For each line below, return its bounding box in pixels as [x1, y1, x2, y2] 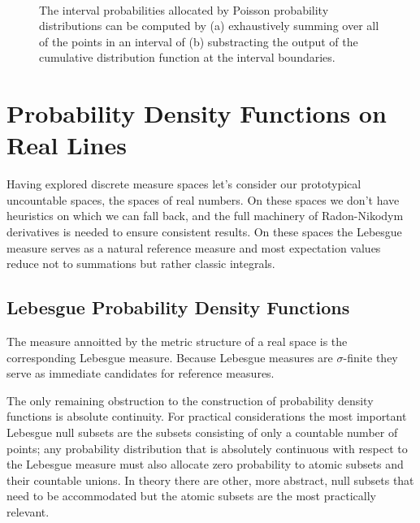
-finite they [343, 348, 398, 365]
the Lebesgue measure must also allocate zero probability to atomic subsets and [6, 456, 404, 473]
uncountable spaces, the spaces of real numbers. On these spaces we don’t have [6, 191, 400, 208]
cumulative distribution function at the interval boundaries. [39, 49, 336, 66]
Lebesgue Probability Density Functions [6, 295, 350, 320]
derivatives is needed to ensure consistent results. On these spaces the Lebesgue [6, 223, 402, 240]
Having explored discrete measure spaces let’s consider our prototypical [6, 175, 362, 192]
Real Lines [6, 128, 127, 162]
